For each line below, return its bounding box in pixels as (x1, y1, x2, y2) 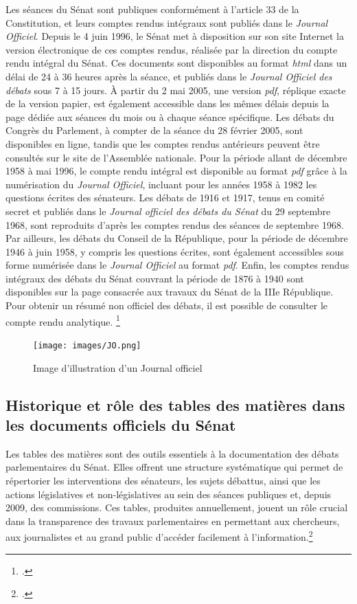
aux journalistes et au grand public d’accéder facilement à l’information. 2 (5, 528, 313, 544)
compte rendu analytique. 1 (5, 312, 120, 328)
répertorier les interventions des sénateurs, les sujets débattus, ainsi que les (5, 473, 321, 487)
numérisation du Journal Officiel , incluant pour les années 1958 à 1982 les (5, 177, 317, 191)
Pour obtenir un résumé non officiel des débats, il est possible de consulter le (5, 298, 328, 313)
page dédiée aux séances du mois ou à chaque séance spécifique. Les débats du (5, 109, 334, 124)
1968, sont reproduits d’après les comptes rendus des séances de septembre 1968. (5, 217, 344, 232)
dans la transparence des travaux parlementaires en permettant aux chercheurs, (5, 513, 340, 528)
